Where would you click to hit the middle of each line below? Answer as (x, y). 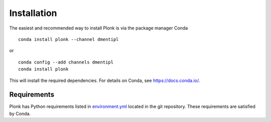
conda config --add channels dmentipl (66, 62)
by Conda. (20, 113)
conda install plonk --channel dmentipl (69, 39)
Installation (33, 13)
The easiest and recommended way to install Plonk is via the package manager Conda (99, 28)
